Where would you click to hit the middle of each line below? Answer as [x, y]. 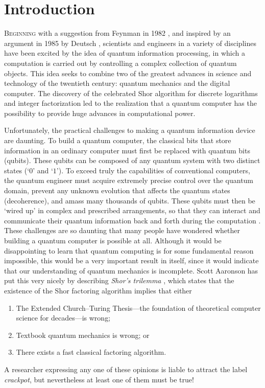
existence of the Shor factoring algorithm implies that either [98, 290]
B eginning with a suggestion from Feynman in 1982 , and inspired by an [117, 33]
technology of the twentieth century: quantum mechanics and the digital [117, 83]
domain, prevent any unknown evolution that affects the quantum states [117, 190]
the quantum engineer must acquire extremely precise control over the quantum [129, 180]
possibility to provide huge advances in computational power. [100, 113]
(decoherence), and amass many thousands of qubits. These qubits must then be [130, 200]
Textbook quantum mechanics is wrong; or [83, 335]
